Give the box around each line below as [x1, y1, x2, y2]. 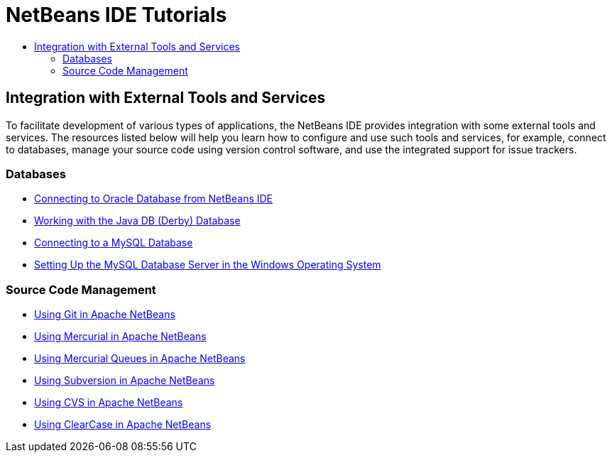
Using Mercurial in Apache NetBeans [34, 330, 207, 343]
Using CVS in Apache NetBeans [34, 396, 183, 409]
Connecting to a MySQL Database [34, 236, 193, 249]
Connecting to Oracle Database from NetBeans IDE [34, 192, 273, 205]
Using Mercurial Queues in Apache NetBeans [34, 352, 246, 365]
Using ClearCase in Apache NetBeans [34, 418, 212, 431]
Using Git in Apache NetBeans [34, 308, 175, 321]
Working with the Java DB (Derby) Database [34, 214, 241, 227]
